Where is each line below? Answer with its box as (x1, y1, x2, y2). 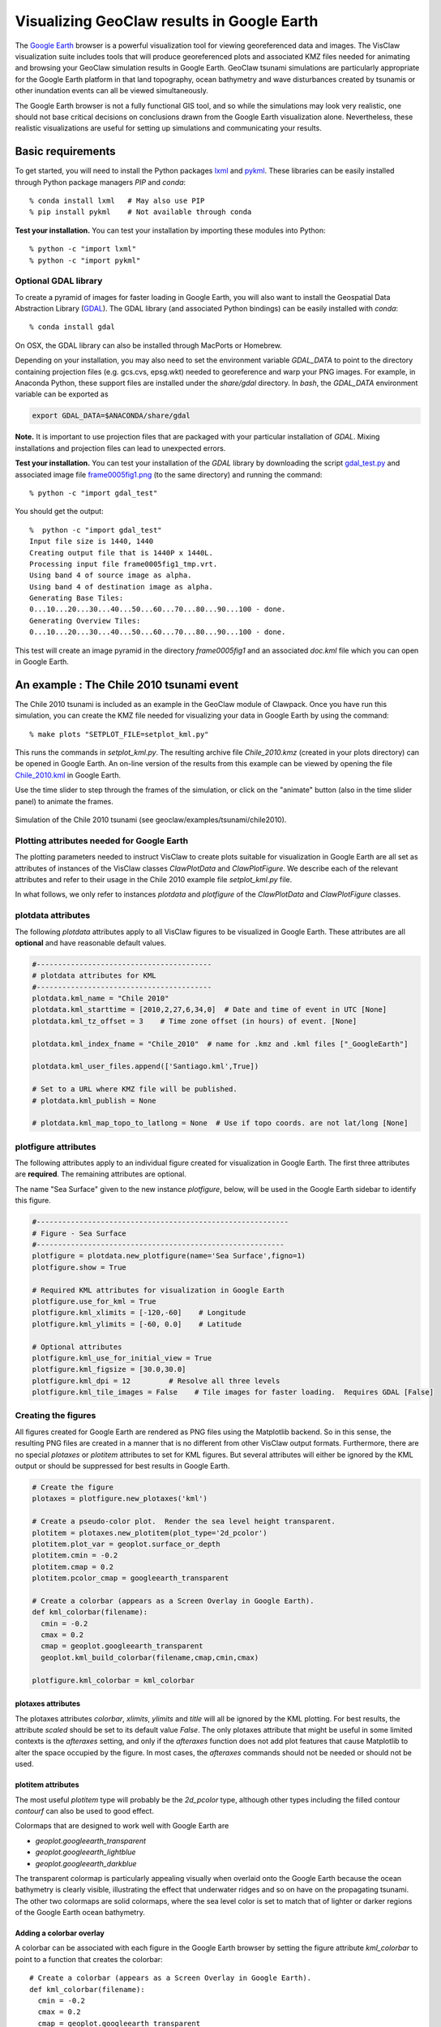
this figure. (15, 1196, 52, 1206)
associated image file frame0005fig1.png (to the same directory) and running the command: (15, 469, 323, 479)
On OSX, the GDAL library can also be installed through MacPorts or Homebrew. (15, 341, 283, 350)
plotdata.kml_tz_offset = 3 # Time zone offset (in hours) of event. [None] (32, 1016, 358, 1026)
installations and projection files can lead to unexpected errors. (15, 443, 226, 453)
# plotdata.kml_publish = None (32, 1095, 157, 1105)
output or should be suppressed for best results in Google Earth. (15, 1461, 230, 1471)
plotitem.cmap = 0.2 (32, 1562, 113, 1571)
